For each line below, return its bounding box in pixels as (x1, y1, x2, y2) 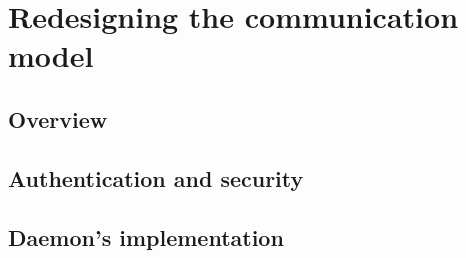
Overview (8, 103, 108, 134)
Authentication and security (8, 162, 304, 193)
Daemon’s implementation (8, 221, 284, 252)
